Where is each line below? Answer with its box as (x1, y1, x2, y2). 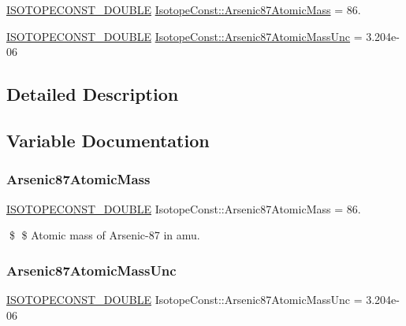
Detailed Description (6, 82, 179, 106)
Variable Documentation (6, 128, 210, 152)
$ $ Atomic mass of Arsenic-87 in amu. (9, 227, 200, 243)
